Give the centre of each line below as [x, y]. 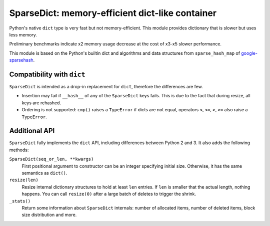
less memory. [23, 34]
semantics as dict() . [44, 173]
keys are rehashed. [41, 103]
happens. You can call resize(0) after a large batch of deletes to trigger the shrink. [109, 194]
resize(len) [24, 180]
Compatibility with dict [47, 74]
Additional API [32, 131]
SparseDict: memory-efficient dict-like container [113, 13]
